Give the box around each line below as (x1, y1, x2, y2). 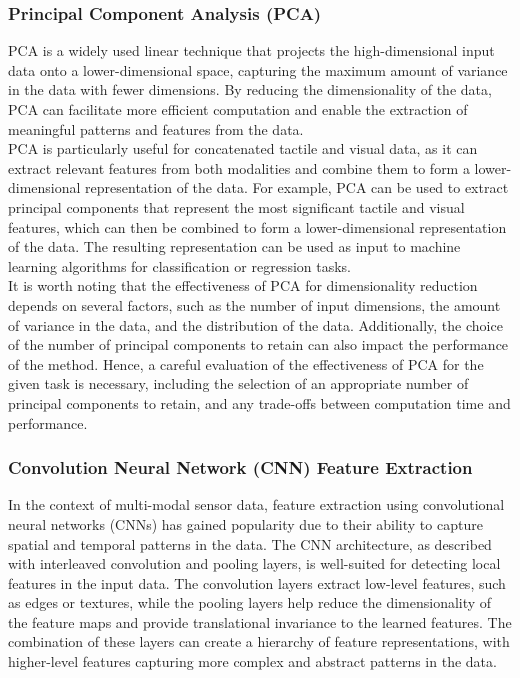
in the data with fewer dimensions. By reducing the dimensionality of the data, (8, 79, 492, 100)
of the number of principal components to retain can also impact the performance (8, 334, 509, 355)
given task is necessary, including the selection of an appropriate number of (8, 373, 469, 394)
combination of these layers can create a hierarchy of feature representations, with (8, 631, 510, 652)
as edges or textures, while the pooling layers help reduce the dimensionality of (8, 592, 492, 613)
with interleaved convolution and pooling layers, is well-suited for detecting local (8, 553, 501, 574)
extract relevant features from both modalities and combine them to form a (8, 157, 470, 178)
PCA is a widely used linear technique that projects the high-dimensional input (8, 40, 495, 61)
